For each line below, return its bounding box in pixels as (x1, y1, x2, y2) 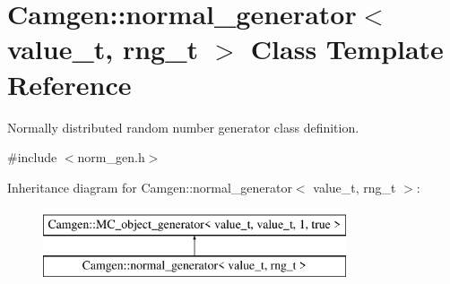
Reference (7, 65, 132, 102)
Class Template (250, 30, 444, 67)
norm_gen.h (77, 148, 145, 167)
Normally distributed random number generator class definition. (7, 117, 359, 136)
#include (7, 148, 57, 167)
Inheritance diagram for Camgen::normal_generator (7, 177, 292, 196)
